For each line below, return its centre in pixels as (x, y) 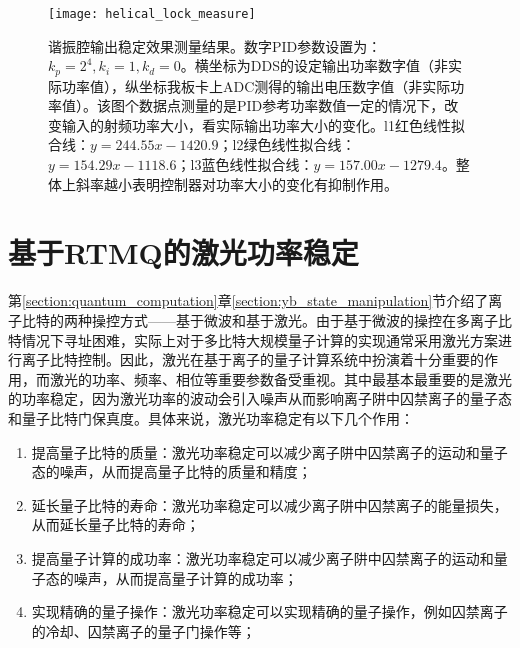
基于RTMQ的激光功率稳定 (183, 252)
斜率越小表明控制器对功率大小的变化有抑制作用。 (236, 183)
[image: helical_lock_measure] (152, 14)
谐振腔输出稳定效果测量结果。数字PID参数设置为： (215, 45)
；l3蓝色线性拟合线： (245, 164)
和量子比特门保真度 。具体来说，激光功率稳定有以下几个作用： (211, 417)
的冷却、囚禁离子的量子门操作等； (143, 630)
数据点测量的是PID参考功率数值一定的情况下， (291, 105)
